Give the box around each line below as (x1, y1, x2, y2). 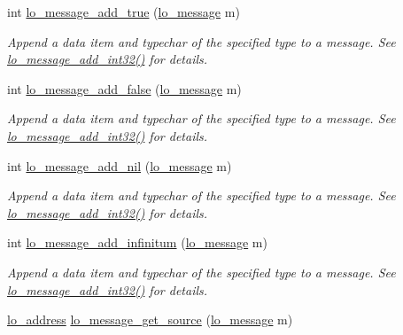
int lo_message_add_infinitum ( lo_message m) (7, 233, 267, 252)
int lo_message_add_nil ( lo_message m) (7, 156, 232, 175)
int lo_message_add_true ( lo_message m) (7, 3, 240, 20)
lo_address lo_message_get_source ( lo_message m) (7, 310, 293, 329)
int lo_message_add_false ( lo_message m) (7, 79, 242, 97)
